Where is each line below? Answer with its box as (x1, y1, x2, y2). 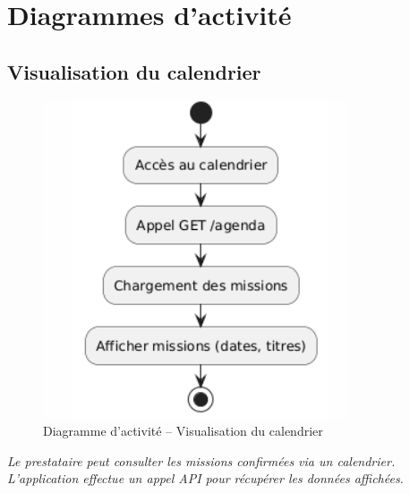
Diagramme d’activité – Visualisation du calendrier (43, 421, 323, 440)
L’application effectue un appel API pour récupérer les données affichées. (7, 469, 404, 488)
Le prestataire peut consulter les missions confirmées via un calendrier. (7, 451, 396, 470)
